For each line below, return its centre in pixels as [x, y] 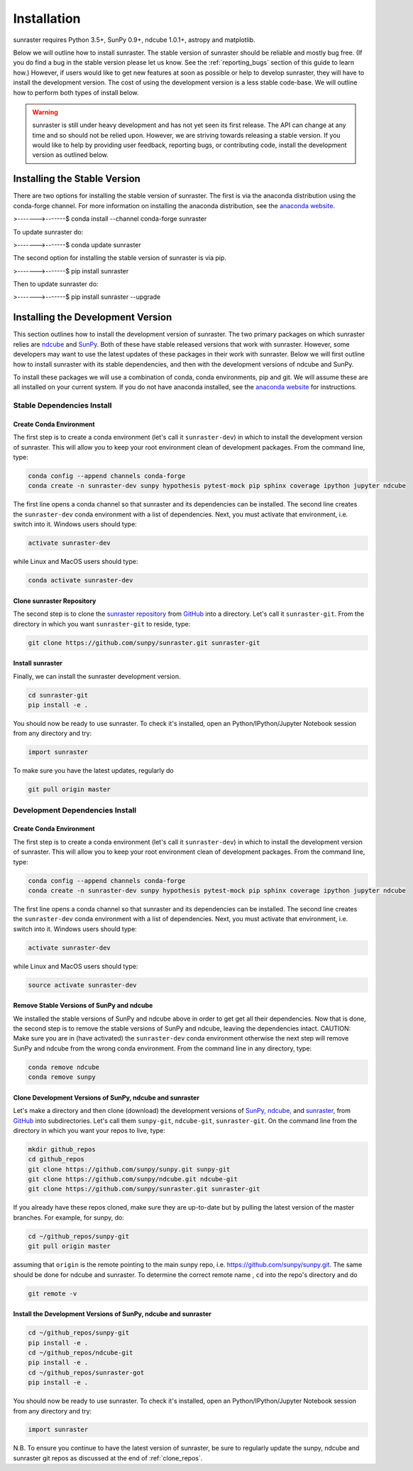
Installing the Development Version [93, 317]
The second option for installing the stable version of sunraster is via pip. [120, 258]
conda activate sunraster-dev [81, 580]
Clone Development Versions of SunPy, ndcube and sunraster [106, 1097]
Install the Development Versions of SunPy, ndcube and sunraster [112, 1314]
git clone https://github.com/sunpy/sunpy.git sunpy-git [129, 1169]
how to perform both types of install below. [76, 92]
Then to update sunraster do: [56, 284]
